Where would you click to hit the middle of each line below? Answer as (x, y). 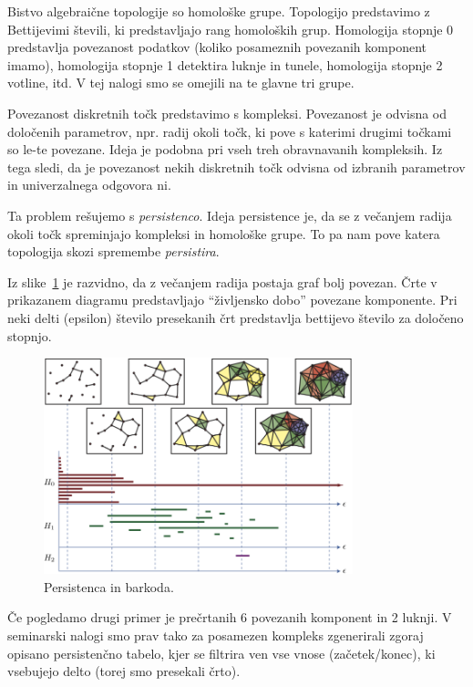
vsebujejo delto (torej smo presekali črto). (124, 671)
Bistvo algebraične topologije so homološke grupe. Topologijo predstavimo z (219, 11)
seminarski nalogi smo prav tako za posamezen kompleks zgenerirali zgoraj (216, 635)
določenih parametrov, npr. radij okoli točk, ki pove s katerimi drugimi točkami (230, 131)
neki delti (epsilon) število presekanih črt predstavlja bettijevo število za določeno (236, 317)
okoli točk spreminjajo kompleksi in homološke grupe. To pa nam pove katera (224, 233)
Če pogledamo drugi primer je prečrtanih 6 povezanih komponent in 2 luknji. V (230, 617)
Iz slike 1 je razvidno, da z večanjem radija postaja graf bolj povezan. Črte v (222, 281)
